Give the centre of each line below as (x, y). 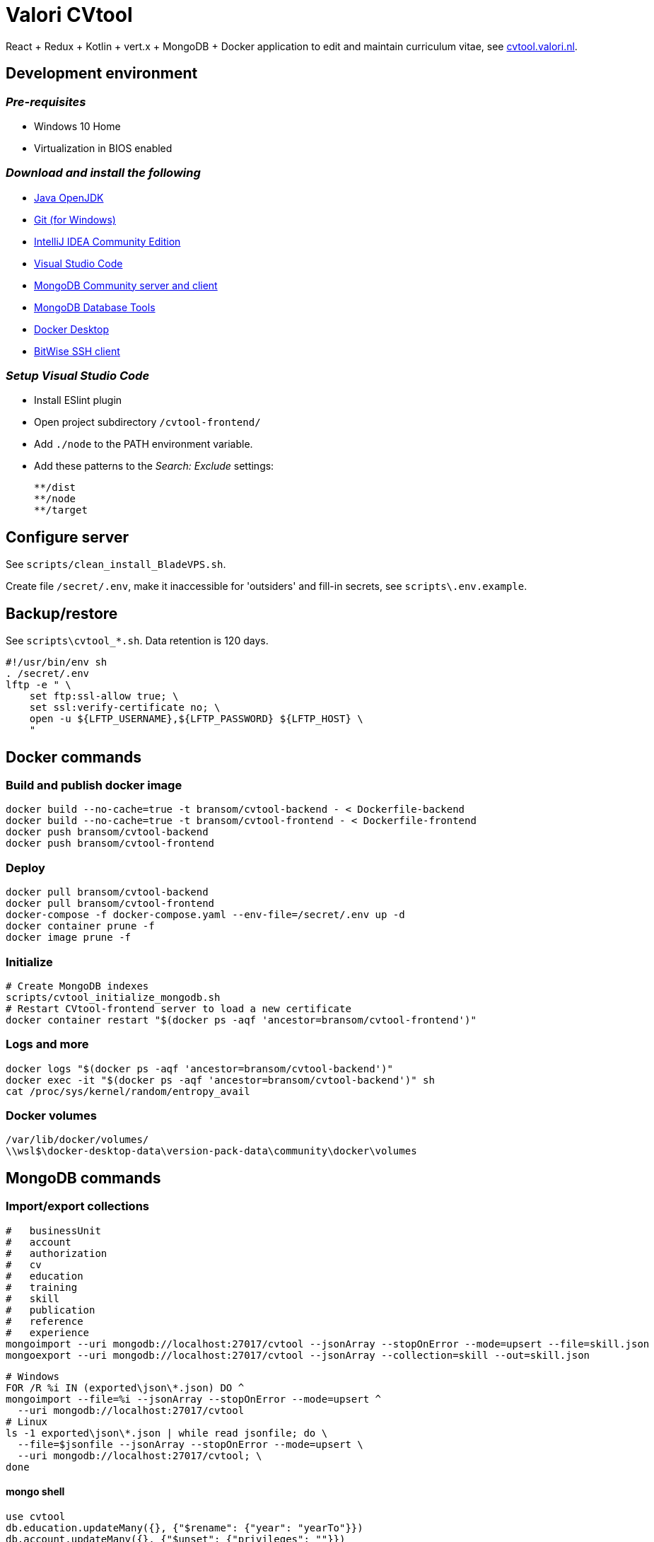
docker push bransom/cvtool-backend (107, 832)
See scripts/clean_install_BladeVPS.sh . (116, 564)
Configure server (67, 537)
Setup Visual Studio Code (78, 376)
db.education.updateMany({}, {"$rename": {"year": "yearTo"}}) (185, 1527)
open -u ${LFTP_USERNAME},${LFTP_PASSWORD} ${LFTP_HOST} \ (196, 719)
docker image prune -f (69, 938)
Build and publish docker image (94, 785)
